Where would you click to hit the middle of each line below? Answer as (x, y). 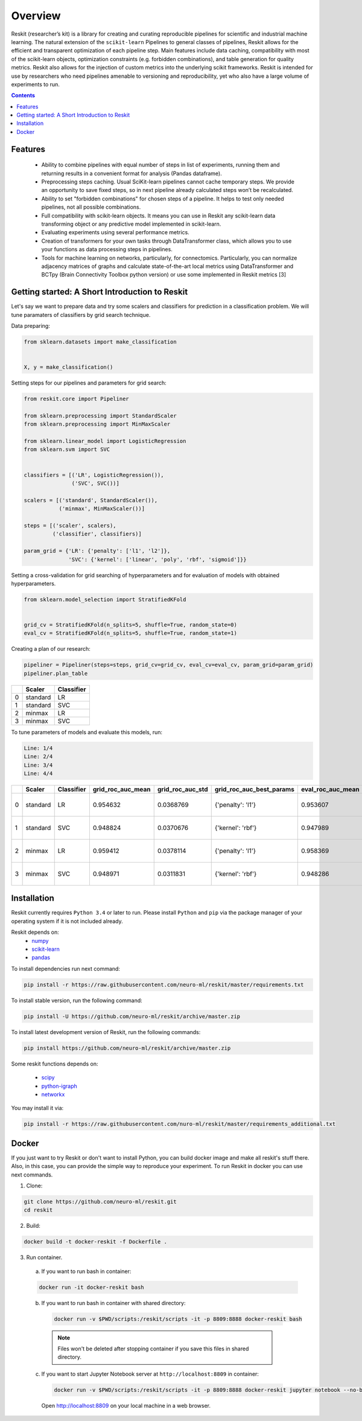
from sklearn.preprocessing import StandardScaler (100, 416)
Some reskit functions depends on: (55, 1064)
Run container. (44, 1257)
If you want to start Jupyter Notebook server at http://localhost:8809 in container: (150, 1374)
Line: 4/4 (38, 773)
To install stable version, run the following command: (77, 1000)
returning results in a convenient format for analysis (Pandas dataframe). (132, 173)
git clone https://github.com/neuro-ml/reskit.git (100, 1202)
